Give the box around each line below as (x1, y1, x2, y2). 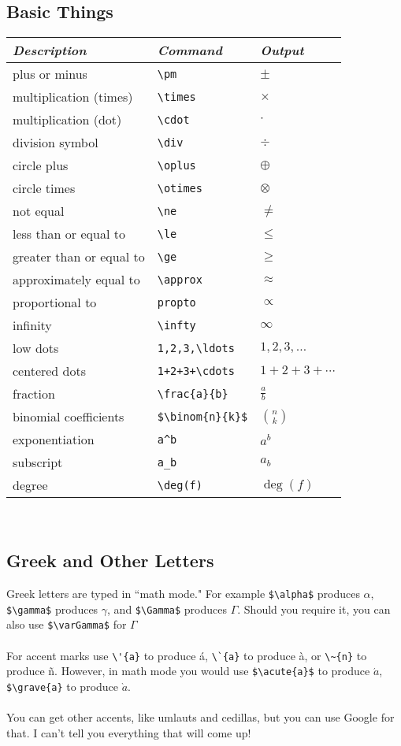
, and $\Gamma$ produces (107, 600, 227, 617)
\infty (157, 318, 196, 332)
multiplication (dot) (13, 110, 122, 129)
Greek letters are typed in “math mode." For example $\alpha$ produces (6, 585, 360, 601)
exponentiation (13, 430, 95, 449)
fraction (13, 384, 55, 403)
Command (157, 41, 222, 60)
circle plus (13, 156, 69, 175)
